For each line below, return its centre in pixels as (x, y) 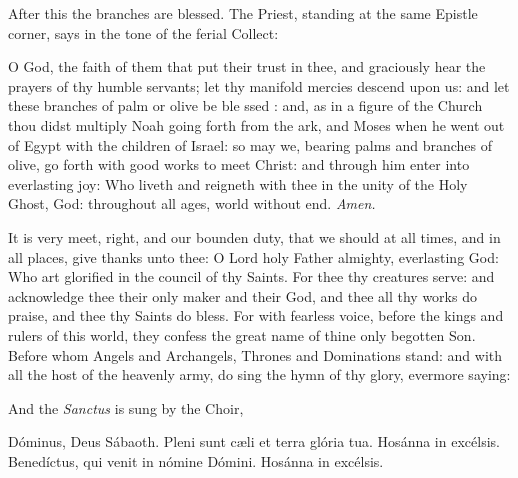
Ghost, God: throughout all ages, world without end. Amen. (192, 203)
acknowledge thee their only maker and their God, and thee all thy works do (242, 295)
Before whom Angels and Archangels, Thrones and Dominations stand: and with (255, 354)
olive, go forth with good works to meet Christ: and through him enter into (239, 164)
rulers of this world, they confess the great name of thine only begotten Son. (242, 334)
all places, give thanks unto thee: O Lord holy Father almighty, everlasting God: (253, 256)
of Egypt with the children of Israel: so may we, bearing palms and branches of (250, 144)
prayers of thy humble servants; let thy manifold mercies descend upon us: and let (259, 85)
